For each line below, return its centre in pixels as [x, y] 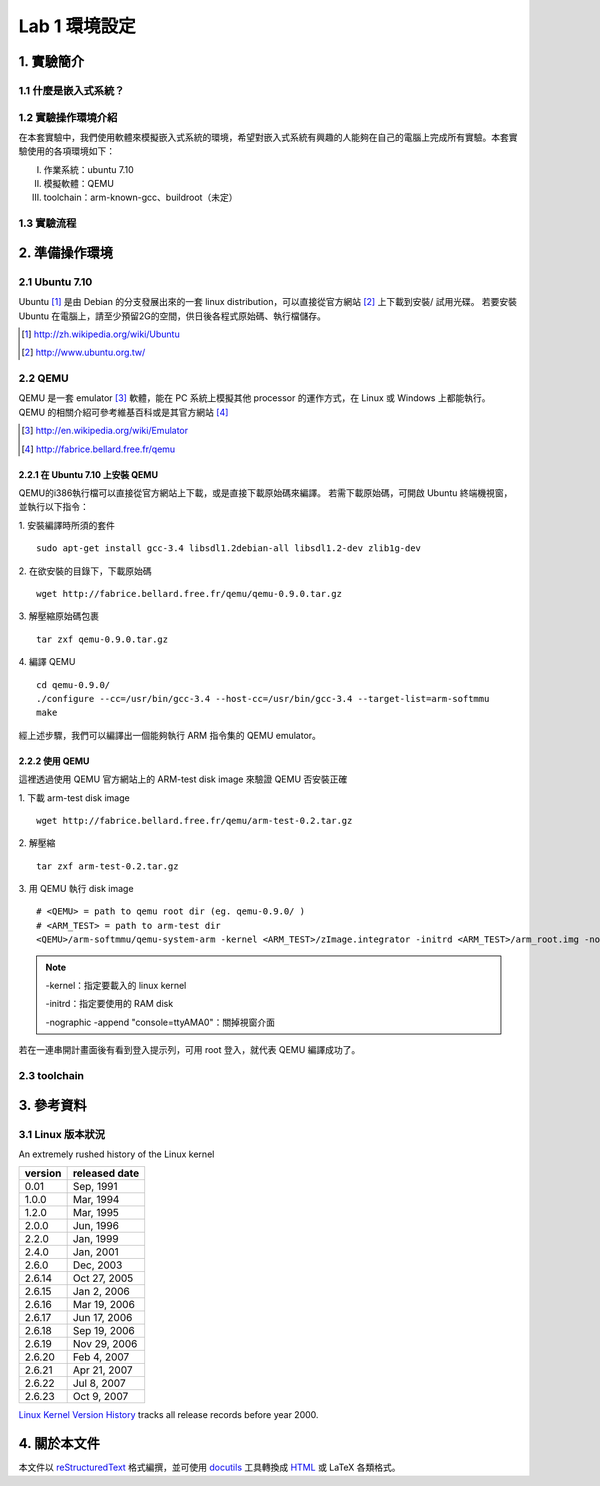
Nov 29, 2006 [105, 1344]
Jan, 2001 [95, 1252]
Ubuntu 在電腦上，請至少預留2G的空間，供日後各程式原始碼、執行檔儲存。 [172, 316]
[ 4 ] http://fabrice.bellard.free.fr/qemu [98, 449]
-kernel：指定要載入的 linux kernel [116, 986]
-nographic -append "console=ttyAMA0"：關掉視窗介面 [160, 1022]
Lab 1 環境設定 [77, 26]
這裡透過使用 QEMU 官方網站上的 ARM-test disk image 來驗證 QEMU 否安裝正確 [183, 779]
